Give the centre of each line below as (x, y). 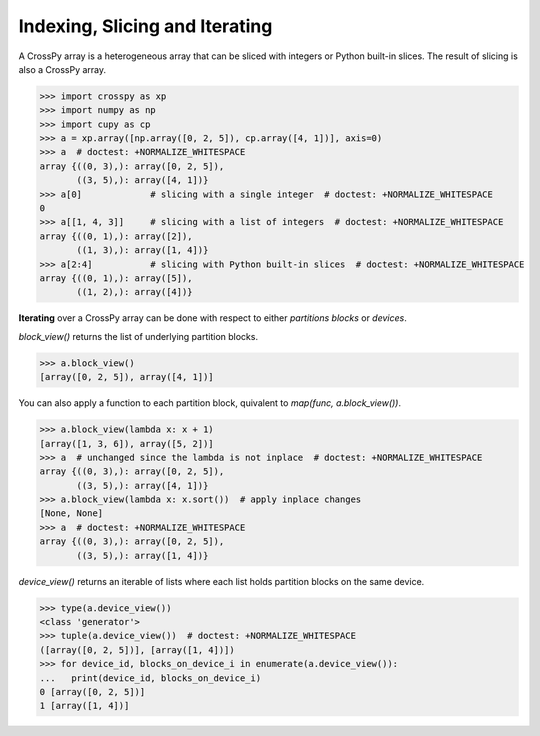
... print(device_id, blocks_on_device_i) (150, 678)
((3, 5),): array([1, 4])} (142, 555)
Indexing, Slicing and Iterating (145, 26)
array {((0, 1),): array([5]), (116, 278)
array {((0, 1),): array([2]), (116, 236)
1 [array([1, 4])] (84, 706)
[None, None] (71, 513)
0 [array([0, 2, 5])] (92, 691)
